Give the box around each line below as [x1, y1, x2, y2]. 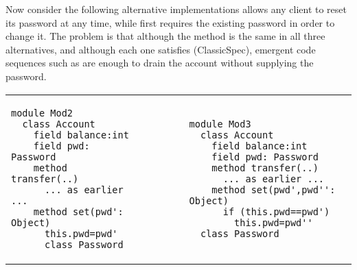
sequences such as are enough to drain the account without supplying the [5, 56, 314, 70]
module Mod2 [11, 107, 73, 119]
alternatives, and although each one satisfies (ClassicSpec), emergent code [5, 42, 316, 56]
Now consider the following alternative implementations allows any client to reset [5, 2, 347, 16]
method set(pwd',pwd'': [211, 184, 336, 195]
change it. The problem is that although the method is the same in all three [5, 29, 325, 43]
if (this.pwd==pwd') [222, 206, 330, 217]
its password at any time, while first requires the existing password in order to [5, 15, 335, 29]
